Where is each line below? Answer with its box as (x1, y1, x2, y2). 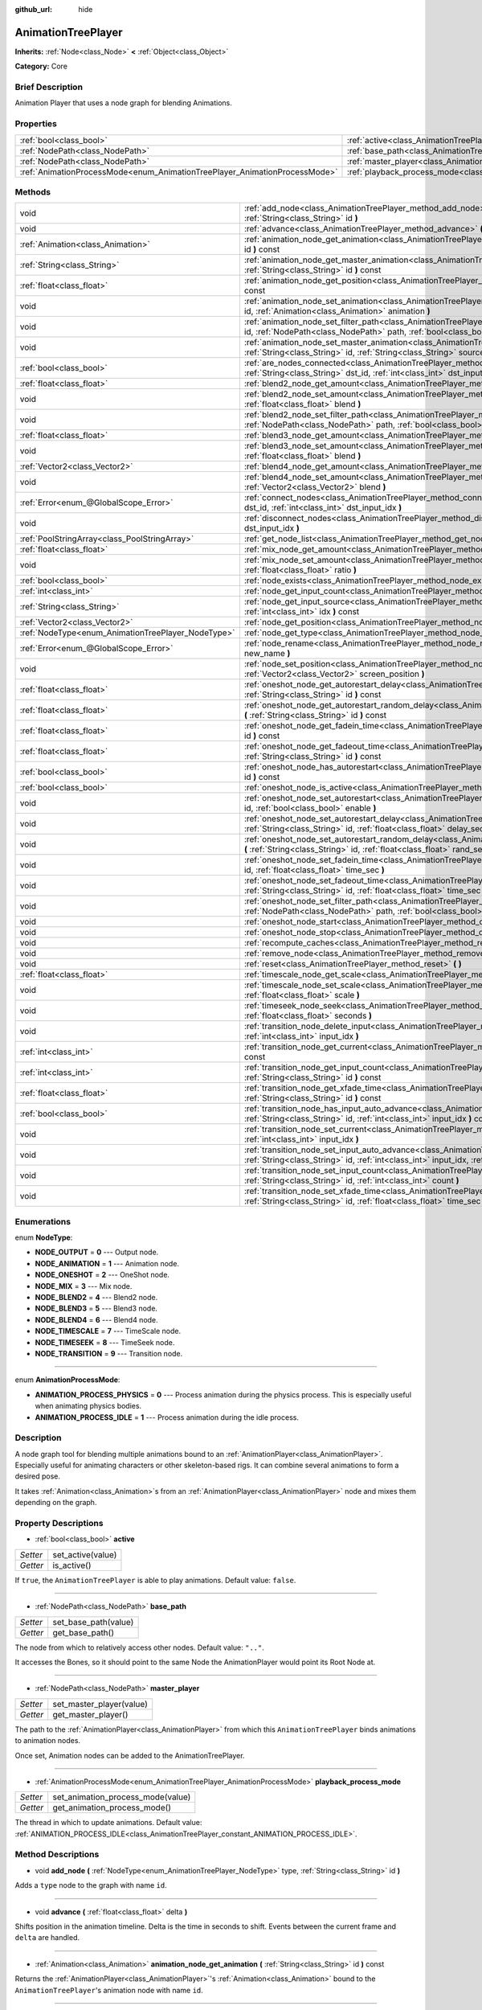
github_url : (14, 5, 52, 14)
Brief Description (14, 81, 84, 92)
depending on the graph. (14, 1498, 97, 1507)
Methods (14, 186, 51, 197)
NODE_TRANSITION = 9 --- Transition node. (35, 1348, 183, 1358)
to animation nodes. (14, 1736, 80, 1745)
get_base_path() (52, 1626, 114, 1638)
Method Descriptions (14, 1849, 100, 1860)
